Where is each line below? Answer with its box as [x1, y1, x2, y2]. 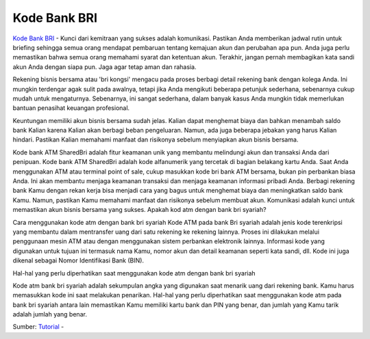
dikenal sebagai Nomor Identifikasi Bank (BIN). [12, 256, 144, 265]
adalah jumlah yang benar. [12, 310, 87, 318]
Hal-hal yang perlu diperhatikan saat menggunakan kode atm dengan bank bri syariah [12, 269, 256, 277]
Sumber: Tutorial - [12, 323, 64, 331]
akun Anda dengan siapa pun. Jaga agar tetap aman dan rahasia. [12, 62, 197, 71]
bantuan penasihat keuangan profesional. [12, 104, 130, 112]
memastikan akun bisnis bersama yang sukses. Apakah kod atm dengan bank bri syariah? [12, 206, 267, 214]
